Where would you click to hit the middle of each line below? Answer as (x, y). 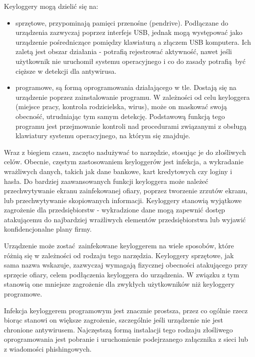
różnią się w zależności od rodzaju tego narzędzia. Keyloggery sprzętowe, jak (119, 255)
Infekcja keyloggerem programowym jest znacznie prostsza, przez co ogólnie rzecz (126, 310)
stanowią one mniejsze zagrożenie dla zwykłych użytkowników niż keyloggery (119, 284)
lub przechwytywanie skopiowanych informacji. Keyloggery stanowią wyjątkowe (123, 200)
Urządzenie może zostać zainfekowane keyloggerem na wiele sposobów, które (119, 246)
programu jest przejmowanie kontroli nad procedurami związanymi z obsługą (131, 126)
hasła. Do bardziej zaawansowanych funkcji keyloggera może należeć (106, 181)
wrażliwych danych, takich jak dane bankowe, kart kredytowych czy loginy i (118, 171)
